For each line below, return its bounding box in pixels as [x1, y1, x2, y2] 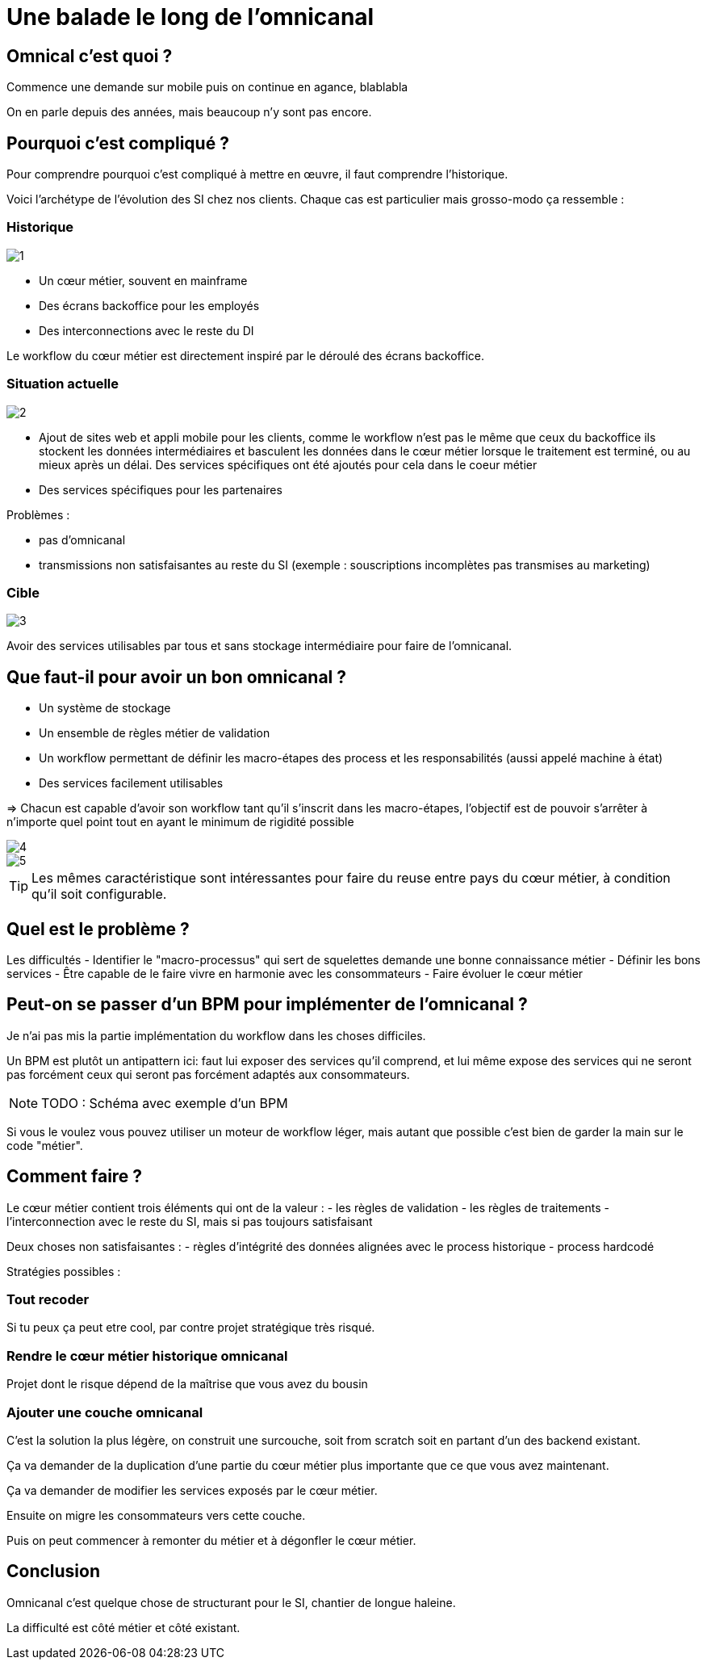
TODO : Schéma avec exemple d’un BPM [41, 1094, 288, 1111]
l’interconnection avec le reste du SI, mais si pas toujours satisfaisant [6, 1214, 373, 1228]
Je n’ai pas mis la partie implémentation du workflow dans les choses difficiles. [6, 1028, 426, 1043]
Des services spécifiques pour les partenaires [39, 482, 282, 497]
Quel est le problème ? [6, 918, 190, 939]
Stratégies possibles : [6, 1264, 121, 1278]
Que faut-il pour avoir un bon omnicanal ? [6, 666, 346, 687]
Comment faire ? [6, 1166, 143, 1187]
